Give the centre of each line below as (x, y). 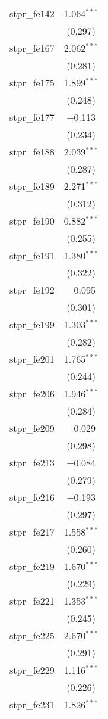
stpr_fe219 (32, 566)
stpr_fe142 (32, 13)
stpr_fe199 (32, 324)
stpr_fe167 (32, 48)
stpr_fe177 (32, 117)
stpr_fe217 (32, 532)
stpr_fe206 (32, 393)
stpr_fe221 (32, 601)
